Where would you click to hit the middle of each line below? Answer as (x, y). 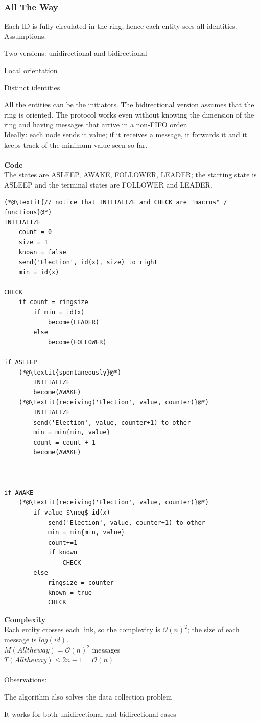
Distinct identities (32, 87)
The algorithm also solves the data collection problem (88, 697)
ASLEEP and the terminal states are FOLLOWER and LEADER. (108, 184)
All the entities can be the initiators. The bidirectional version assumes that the (129, 104)
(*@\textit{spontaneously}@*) (70, 372)
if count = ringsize (53, 302)
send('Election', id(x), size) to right (88, 262)
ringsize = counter (81, 583)
